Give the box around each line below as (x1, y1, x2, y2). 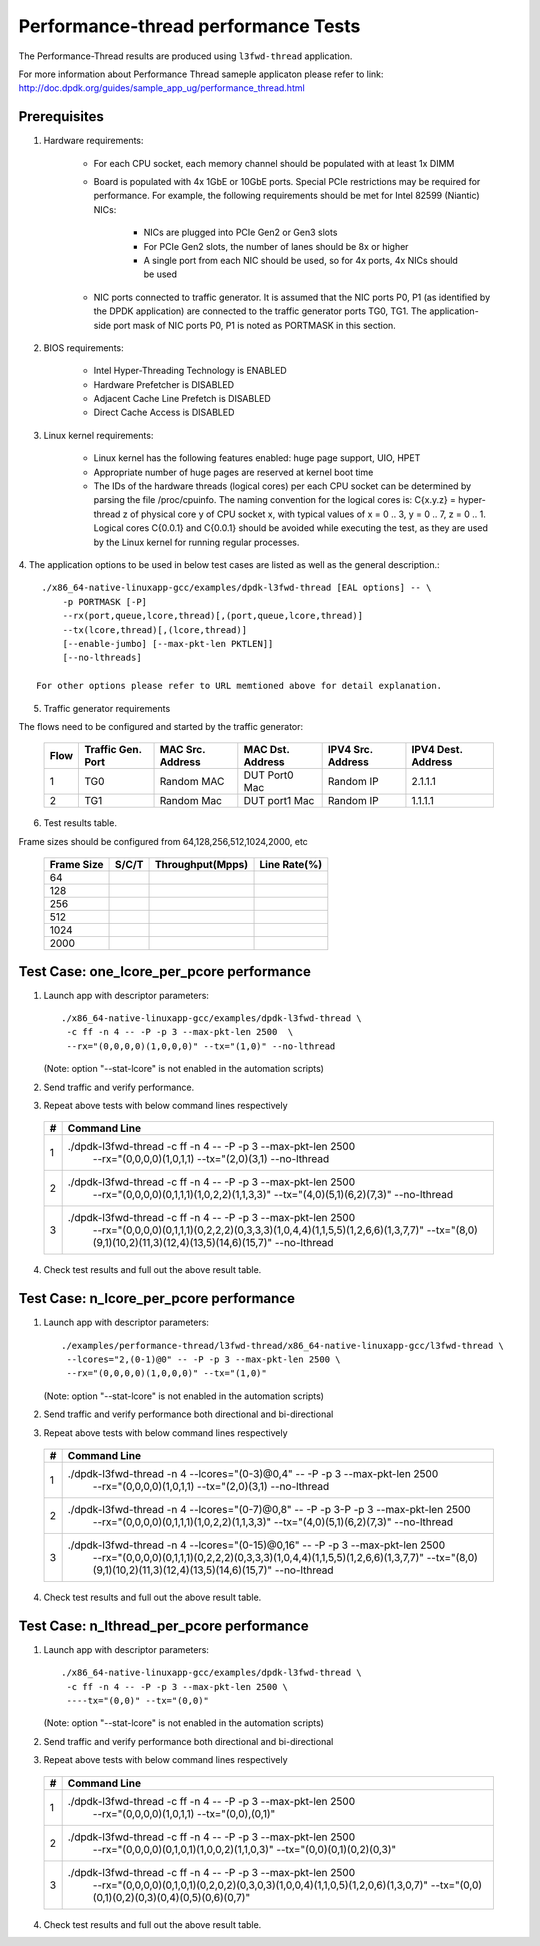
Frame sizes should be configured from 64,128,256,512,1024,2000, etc (18, 835, 309, 847)
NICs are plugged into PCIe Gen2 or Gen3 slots (143, 226, 338, 239)
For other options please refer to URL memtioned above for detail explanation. (36, 680, 443, 692)
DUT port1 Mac (243, 794, 315, 808)
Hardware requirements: (43, 135, 144, 147)
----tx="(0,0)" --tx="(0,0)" (66, 1695, 210, 1707)
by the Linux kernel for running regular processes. (93, 536, 300, 548)
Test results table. (43, 817, 117, 829)
